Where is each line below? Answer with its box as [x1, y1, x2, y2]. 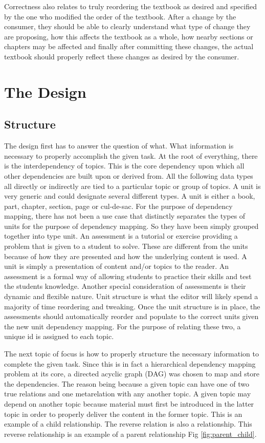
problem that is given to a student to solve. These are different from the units [4, 241, 248, 251]
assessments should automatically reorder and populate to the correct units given [4, 311, 259, 322]
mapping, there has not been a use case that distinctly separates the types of [4, 210, 246, 221]
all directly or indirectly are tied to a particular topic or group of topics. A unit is [4, 180, 261, 191]
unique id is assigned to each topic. [4, 331, 114, 342]
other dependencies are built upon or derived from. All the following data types [4, 170, 253, 181]
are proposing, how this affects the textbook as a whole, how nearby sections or [4, 31, 253, 41]
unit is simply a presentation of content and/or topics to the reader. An [4, 261, 229, 271]
